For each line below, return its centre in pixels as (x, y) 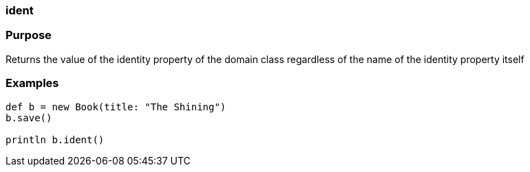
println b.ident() (55, 139)
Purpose (29, 35)
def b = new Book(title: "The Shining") (116, 107)
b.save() (29, 118)
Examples (32, 83)
